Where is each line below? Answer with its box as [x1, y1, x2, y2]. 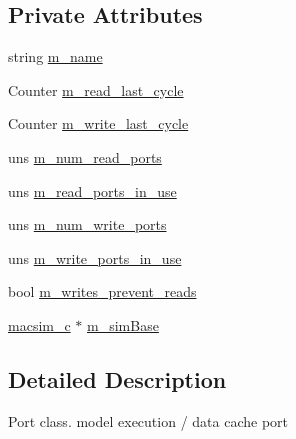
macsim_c [8, 314, 71, 335]
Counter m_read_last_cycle [8, 79, 184, 100]
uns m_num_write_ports [8, 214, 167, 235]
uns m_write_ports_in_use [8, 247, 182, 268]
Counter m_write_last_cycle [8, 113, 189, 134]
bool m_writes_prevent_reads [8, 281, 197, 302]
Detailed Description [8, 363, 227, 394]
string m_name [8, 46, 103, 67]
